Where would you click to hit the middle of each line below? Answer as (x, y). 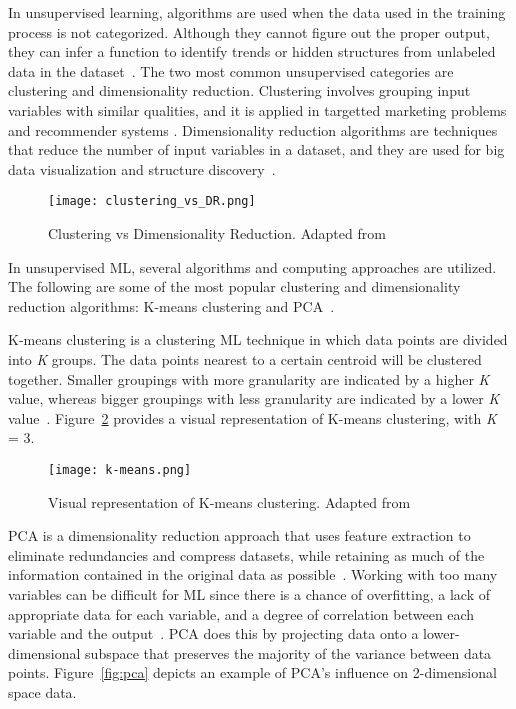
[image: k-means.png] (120, 469)
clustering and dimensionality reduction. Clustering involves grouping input (239, 90)
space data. (42, 691)
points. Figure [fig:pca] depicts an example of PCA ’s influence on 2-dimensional (252, 672)
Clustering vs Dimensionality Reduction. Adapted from (217, 233)
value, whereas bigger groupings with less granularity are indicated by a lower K (254, 398)
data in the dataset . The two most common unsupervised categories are (231, 70)
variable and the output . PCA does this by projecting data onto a (213, 633)
